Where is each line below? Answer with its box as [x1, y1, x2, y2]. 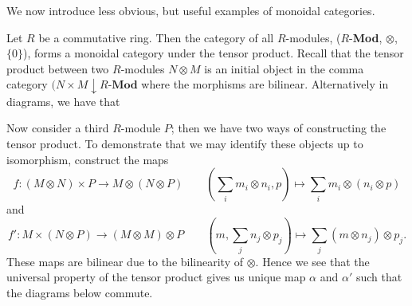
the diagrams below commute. [6, 284, 153, 300]
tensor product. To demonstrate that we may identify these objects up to [6, 135, 363, 152]
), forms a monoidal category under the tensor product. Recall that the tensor [23, 45, 404, 61]
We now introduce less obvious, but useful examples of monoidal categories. [6, 2, 375, 18]
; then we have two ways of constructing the [171, 120, 386, 136]
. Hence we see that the [255, 253, 370, 269]
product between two [6, 60, 109, 76]
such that [355, 269, 402, 285]
